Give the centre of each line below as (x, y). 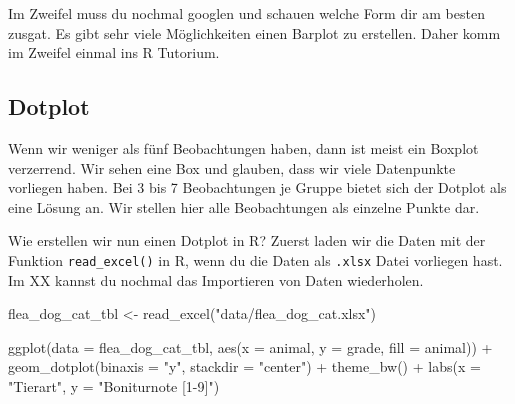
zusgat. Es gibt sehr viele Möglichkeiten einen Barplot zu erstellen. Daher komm (254, 32)
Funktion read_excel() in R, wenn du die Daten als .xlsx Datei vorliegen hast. (255, 259)
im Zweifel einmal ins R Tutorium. (114, 52)
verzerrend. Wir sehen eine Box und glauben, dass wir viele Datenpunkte (232, 167)
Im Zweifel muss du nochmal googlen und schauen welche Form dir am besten (246, 13)
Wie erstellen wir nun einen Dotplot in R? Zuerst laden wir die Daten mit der (247, 240)
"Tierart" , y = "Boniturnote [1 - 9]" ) (114, 385)
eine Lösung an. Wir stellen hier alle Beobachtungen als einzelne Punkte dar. (244, 206)
